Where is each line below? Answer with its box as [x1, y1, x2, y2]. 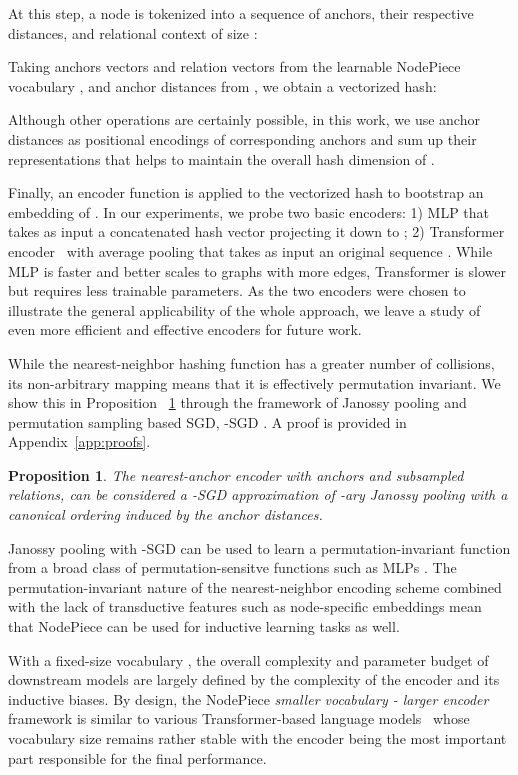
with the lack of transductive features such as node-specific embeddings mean [8, 596, 482, 617]
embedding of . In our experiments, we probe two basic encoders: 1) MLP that [8, 201, 490, 222]
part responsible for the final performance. [8, 747, 267, 768]
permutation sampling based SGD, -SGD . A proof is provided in [8, 411, 407, 432]
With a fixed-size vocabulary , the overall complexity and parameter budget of [8, 649, 489, 670]
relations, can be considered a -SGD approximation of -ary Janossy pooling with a [8, 484, 508, 505]
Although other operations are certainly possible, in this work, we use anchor [8, 109, 480, 130]
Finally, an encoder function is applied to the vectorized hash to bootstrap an [8, 182, 484, 203]
